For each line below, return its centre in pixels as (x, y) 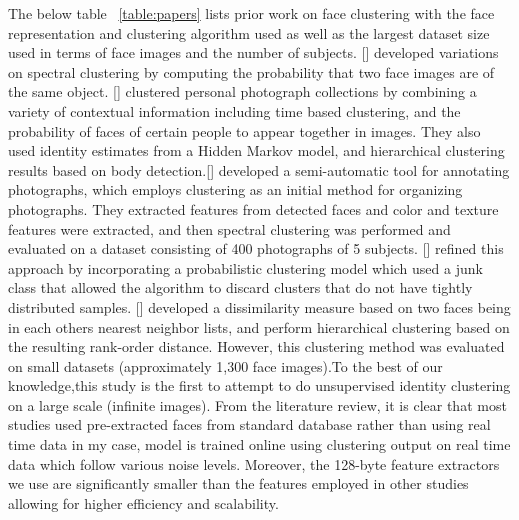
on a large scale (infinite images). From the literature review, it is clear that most (257, 404)
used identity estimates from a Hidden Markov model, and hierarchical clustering (256, 150)
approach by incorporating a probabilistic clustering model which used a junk (245, 267)
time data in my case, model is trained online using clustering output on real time (259, 444)
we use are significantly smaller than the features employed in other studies (238, 483)
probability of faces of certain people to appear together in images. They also (244, 130)
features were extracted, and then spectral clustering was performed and (229, 228)
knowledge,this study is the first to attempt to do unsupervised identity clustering (259, 385)
